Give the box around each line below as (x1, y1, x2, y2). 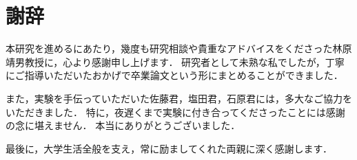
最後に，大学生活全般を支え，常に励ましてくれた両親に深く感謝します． (6, 141, 332, 155)
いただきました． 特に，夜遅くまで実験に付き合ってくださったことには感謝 (6, 104, 345, 119)
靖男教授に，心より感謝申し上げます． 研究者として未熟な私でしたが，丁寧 (6, 54, 345, 69)
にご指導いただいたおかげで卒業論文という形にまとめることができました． (6, 68, 343, 82)
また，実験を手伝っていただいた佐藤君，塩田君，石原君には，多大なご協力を (6, 91, 353, 105)
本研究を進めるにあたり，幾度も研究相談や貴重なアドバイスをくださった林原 (6, 41, 352, 56)
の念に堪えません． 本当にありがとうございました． (6, 118, 241, 133)
